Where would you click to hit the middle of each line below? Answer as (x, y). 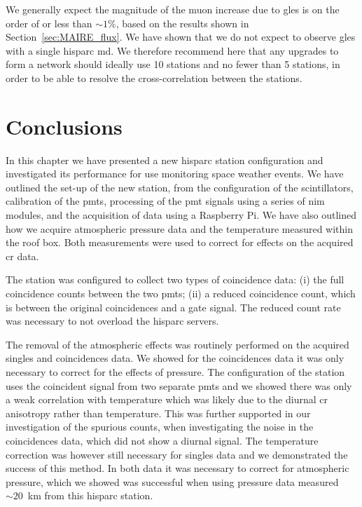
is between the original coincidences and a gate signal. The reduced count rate (173, 307)
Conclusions (64, 126)
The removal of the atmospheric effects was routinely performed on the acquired (177, 344)
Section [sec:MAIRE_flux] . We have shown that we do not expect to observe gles (181, 37)
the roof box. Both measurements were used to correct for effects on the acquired (180, 242)
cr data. (22, 256)
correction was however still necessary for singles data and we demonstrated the (177, 454)
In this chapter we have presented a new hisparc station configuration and (165, 160)
